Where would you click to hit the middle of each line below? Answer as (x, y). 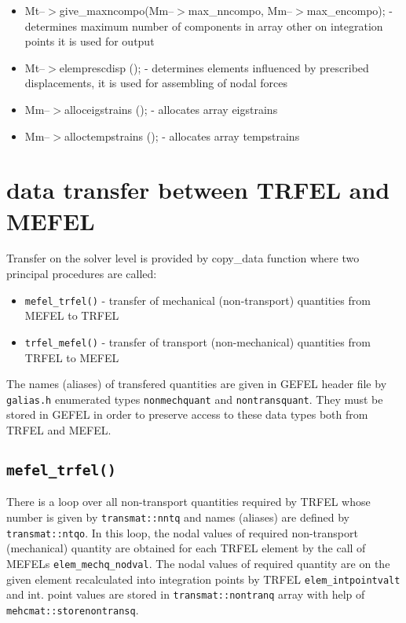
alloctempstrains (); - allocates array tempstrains (182, 136)
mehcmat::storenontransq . (73, 609)
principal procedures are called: (82, 274)
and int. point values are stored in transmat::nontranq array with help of (186, 594)
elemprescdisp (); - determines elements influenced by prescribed (214, 67)
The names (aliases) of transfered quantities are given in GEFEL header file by (197, 384)
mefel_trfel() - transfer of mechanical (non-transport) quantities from (198, 300)
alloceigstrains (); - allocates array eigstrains (171, 109)
